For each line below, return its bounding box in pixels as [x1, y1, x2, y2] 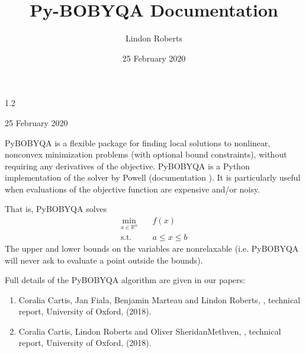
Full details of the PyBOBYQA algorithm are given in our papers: [5, 274, 245, 286]
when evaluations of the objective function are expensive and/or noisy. [5, 182, 260, 195]
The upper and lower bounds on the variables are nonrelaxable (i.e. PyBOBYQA [5, 242, 299, 254]
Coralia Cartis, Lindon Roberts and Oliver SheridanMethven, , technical [18, 325, 281, 337]
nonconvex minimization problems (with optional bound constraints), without [5, 148, 287, 161]
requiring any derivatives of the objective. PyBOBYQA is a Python [5, 159, 250, 172]
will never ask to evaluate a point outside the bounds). [5, 253, 203, 266]
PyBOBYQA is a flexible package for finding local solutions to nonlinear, [5, 136, 271, 149]
